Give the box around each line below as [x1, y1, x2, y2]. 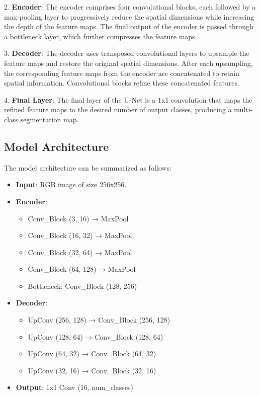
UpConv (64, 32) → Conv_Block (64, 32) [28, 348, 156, 359]
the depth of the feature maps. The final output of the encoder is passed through [4, 21, 253, 32]
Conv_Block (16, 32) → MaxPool [28, 230, 132, 241]
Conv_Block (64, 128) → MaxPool [28, 264, 136, 274]
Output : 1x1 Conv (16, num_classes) [16, 382, 134, 392]
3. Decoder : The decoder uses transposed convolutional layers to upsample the [4, 48, 249, 58]
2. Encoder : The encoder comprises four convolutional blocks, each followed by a [4, 2, 256, 12]
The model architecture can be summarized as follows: [4, 162, 171, 173]
